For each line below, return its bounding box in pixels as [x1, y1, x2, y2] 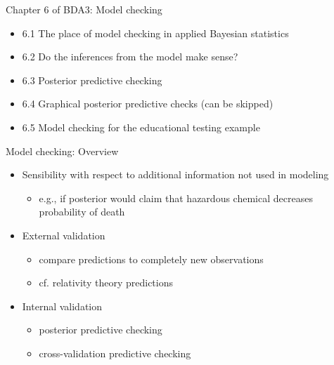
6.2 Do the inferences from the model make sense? [22, 49, 238, 64]
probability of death [39, 204, 125, 219]
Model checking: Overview [6, 143, 119, 158]
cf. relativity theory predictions [39, 275, 173, 290]
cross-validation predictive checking [39, 345, 191, 360]
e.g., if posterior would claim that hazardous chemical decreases [39, 190, 313, 205]
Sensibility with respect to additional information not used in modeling [22, 167, 329, 182]
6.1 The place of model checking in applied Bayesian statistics [22, 25, 289, 40]
